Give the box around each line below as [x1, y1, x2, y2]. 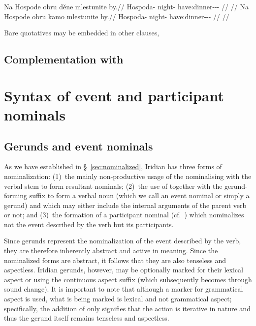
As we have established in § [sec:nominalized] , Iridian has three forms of [4, 161, 222, 172]
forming [4, 190, 28, 201]
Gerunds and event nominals [4, 138, 153, 153]
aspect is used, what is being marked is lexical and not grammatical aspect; [4, 294, 232, 304]
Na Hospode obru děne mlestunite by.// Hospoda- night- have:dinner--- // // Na [4, 1, 249, 11]
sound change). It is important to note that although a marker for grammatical [4, 284, 243, 294]
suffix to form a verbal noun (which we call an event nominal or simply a [29, 190, 250, 201]
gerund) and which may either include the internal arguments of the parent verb [4, 200, 247, 210]
